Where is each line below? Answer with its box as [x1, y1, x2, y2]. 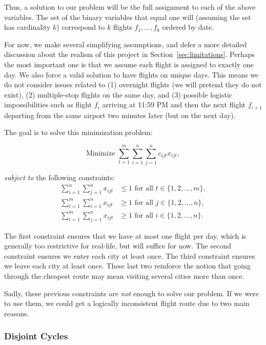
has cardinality [4, 22, 51, 32]
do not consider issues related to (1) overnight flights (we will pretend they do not [4, 79, 262, 90]
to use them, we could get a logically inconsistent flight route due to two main [4, 298, 250, 309]
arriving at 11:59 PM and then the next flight [102, 99, 246, 110]
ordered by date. [162, 22, 214, 32]
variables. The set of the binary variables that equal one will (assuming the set [4, 11, 251, 22]
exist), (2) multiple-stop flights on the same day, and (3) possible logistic [4, 89, 233, 100]
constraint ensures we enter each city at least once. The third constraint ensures [4, 250, 255, 261]
